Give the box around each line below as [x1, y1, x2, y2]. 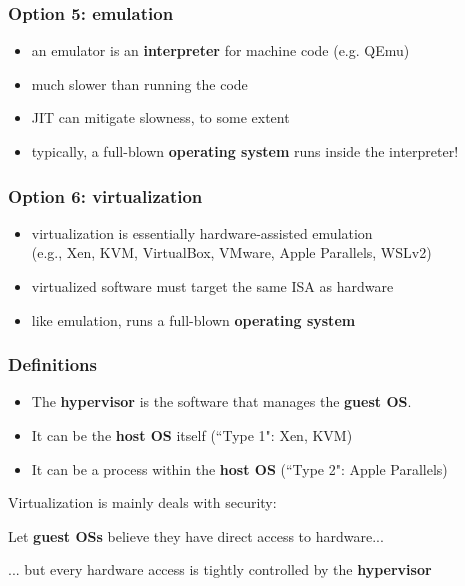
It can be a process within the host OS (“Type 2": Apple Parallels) [31, 458, 448, 479]
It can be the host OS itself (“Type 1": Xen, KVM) [31, 425, 353, 445]
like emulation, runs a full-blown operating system [31, 309, 356, 330]
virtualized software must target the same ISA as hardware [31, 276, 394, 296]
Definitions [8, 352, 97, 377]
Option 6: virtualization [8, 183, 203, 208]
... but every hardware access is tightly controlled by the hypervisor [8, 559, 432, 580]
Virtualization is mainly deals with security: [8, 492, 277, 513]
